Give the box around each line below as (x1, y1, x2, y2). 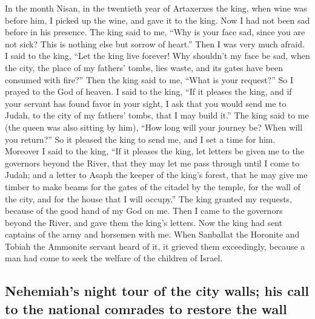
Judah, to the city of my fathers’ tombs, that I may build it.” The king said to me (5, 109, 309, 122)
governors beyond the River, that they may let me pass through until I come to (5, 156, 300, 169)
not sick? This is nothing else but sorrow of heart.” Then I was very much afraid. (5, 37, 305, 50)
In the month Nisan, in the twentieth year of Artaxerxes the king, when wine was (5, 2, 307, 14)
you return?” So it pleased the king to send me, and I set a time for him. (5, 132, 276, 145)
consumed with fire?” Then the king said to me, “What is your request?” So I (5, 73, 293, 86)
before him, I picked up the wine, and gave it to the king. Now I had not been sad (5, 13, 310, 26)
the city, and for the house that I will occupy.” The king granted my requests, (5, 192, 293, 205)
